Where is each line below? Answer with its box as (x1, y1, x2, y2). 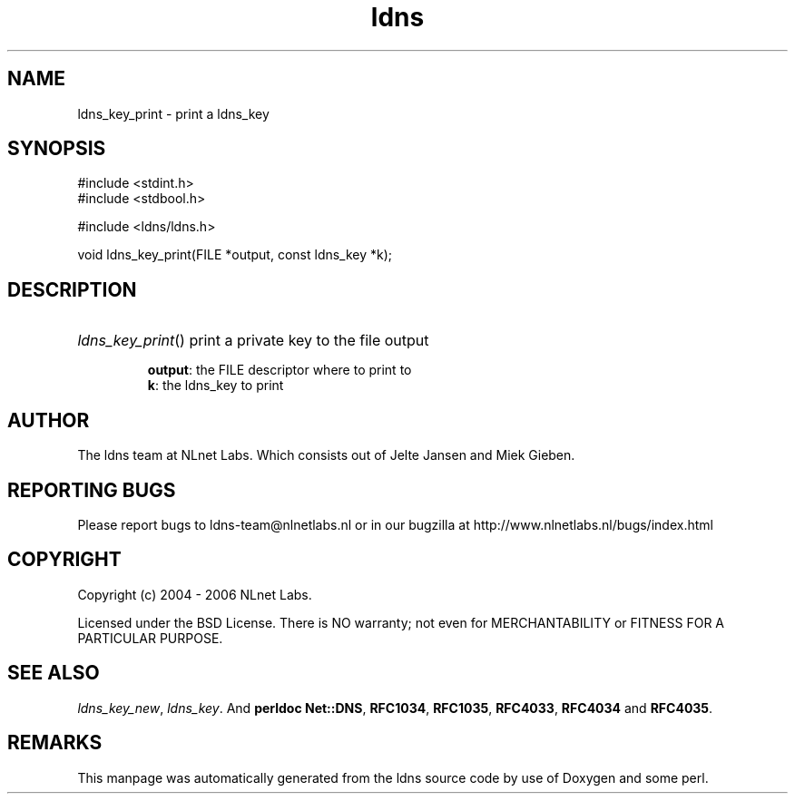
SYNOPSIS (7, 137, 106, 161)
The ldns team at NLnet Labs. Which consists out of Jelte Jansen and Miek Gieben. (77, 447, 575, 464)
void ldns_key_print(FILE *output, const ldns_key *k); (77, 247, 393, 263)
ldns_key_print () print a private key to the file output (77, 331, 429, 350)
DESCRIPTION (7, 278, 137, 301)
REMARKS (7, 731, 103, 755)
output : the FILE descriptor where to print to (147, 362, 412, 378)
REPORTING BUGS (7, 478, 176, 502)
